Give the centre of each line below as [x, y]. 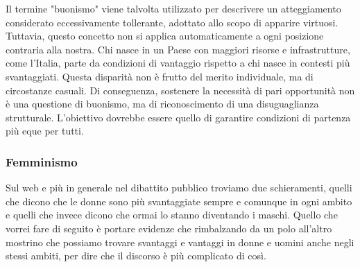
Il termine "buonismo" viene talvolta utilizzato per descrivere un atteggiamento [173, 8]
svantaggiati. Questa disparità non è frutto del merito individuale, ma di [160, 76]
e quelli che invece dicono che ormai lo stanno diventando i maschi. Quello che [172, 215]
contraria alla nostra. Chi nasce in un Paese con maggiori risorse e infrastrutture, [178, 49]
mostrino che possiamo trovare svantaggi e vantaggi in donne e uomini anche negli [180, 242]
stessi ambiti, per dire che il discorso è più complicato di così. [136, 256]
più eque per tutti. [45, 131]
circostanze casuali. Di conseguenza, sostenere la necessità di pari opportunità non [180, 90]
